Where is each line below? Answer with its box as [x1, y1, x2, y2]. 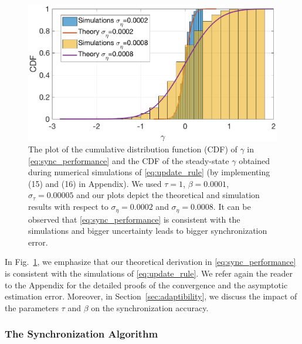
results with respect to [28, 200, 108, 213]
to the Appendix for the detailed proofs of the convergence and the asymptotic [5, 278, 288, 291]
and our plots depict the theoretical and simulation [76, 189, 260, 201]
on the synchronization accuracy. [91, 301, 209, 314]
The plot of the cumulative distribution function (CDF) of [28, 143, 237, 155]
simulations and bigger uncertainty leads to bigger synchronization [28, 224, 267, 237]
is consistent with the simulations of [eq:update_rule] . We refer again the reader [5, 267, 293, 279]
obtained [239, 154, 270, 166]
